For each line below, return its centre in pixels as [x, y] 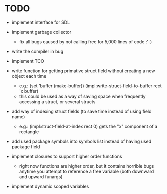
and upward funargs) [41, 176]
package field [26, 146]
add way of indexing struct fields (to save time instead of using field [82, 111]
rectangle [29, 131]
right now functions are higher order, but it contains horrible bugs [87, 166]
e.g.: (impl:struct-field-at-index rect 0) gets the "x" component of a [88, 126]
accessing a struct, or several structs [57, 101]
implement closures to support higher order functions [67, 156]
